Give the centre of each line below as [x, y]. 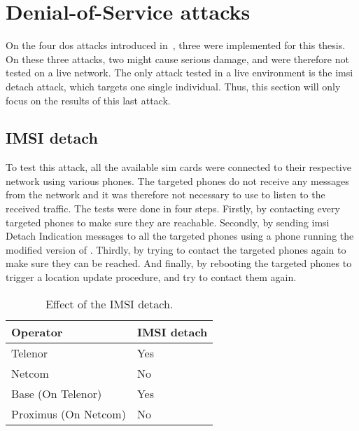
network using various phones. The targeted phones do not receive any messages [177, 180]
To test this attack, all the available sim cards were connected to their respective [178, 167]
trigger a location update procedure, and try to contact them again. [151, 277]
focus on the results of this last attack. [88, 100]
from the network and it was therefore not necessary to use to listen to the [166, 194]
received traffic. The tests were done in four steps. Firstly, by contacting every [173, 208]
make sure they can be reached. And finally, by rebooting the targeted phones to [179, 263]
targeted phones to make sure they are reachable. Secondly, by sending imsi [168, 222]
